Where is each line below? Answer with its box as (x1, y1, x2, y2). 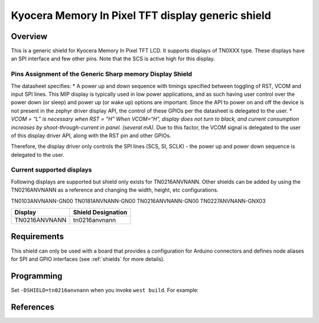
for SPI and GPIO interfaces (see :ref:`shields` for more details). (11, 255, 165, 263)
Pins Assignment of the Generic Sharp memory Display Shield (11, 70, 192, 78)
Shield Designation (73, 208, 128, 217)
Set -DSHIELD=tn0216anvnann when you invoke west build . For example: (11, 286, 199, 293)
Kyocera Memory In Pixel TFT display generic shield (11, 9, 271, 22)
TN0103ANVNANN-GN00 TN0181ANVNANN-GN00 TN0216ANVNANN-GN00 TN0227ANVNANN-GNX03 (11, 197, 266, 204)
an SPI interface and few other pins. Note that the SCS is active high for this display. (11, 55, 216, 62)
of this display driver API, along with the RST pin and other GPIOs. (11, 132, 171, 139)
